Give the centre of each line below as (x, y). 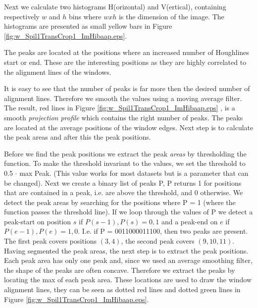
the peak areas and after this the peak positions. (77, 137)
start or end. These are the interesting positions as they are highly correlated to (125, 62)
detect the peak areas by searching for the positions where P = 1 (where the (120, 202)
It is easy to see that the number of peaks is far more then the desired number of (127, 88)
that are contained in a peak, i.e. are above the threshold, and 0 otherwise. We (124, 192)
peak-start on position (38, 221)
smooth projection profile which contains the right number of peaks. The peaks (124, 117)
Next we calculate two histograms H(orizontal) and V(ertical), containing (115, 6)
